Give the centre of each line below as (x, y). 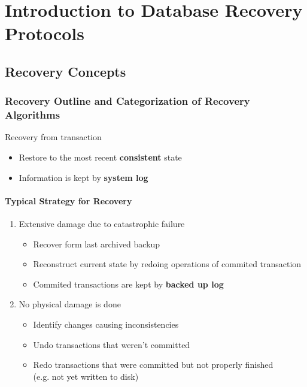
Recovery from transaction (53, 137)
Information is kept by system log (83, 177)
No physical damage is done (70, 304)
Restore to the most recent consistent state (100, 157)
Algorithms (33, 115)
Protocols (45, 33)
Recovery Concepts (66, 71)
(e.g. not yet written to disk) (86, 376)
